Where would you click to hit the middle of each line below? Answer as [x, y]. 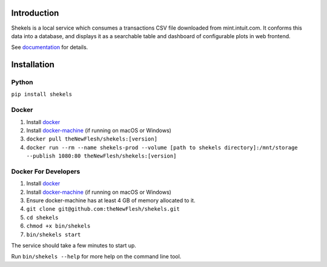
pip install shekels [42, 94]
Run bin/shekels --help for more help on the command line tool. [96, 257]
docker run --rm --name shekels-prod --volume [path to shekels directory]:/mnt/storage [162, 147]
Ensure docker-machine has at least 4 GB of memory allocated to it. [111, 200]
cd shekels [42, 217]
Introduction [35, 13]
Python [22, 82]
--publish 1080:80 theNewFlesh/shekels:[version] [101, 156]
